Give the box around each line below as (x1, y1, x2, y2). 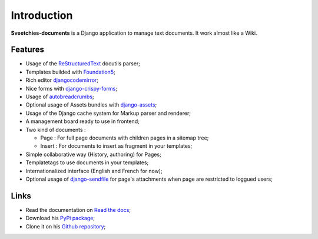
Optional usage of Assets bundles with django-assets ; (25, 101, 157, 108)
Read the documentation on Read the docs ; (25, 206, 131, 213)
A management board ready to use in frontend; (25, 118, 140, 125)
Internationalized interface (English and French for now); (25, 167, 163, 174)
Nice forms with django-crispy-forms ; (25, 85, 118, 92)
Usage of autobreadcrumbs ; (25, 93, 94, 100)
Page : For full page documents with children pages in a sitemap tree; (40, 134, 209, 141)
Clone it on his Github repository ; (25, 223, 106, 230)
